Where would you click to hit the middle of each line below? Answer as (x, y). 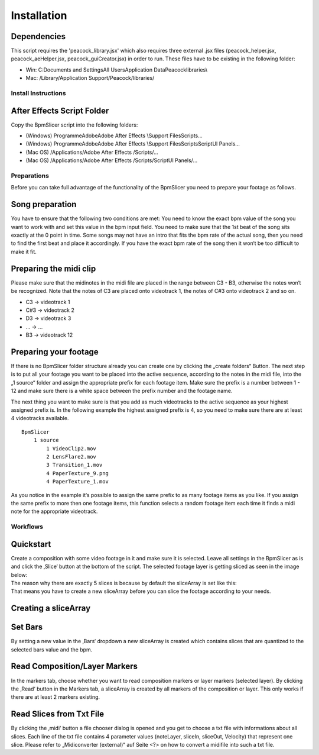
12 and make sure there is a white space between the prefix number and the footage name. (122, 391)
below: (19, 575)
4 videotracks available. (40, 418)
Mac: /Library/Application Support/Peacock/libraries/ (90, 78)
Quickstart (31, 544)
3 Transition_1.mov (74, 465)
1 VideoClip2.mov (71, 449)
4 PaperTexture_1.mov (78, 482)
